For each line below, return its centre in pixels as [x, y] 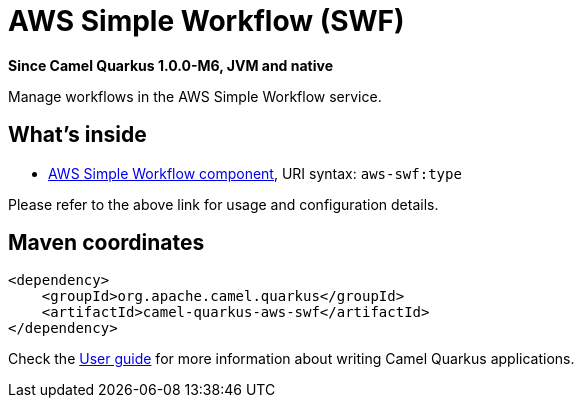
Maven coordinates [106, 243]
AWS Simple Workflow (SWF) [206, 21]
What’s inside [77, 135]
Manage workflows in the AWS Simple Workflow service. [195, 96]
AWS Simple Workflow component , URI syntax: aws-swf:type [255, 173]
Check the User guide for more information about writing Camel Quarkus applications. [291, 359]
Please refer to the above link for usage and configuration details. [223, 204]
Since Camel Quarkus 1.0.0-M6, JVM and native [171, 65]
